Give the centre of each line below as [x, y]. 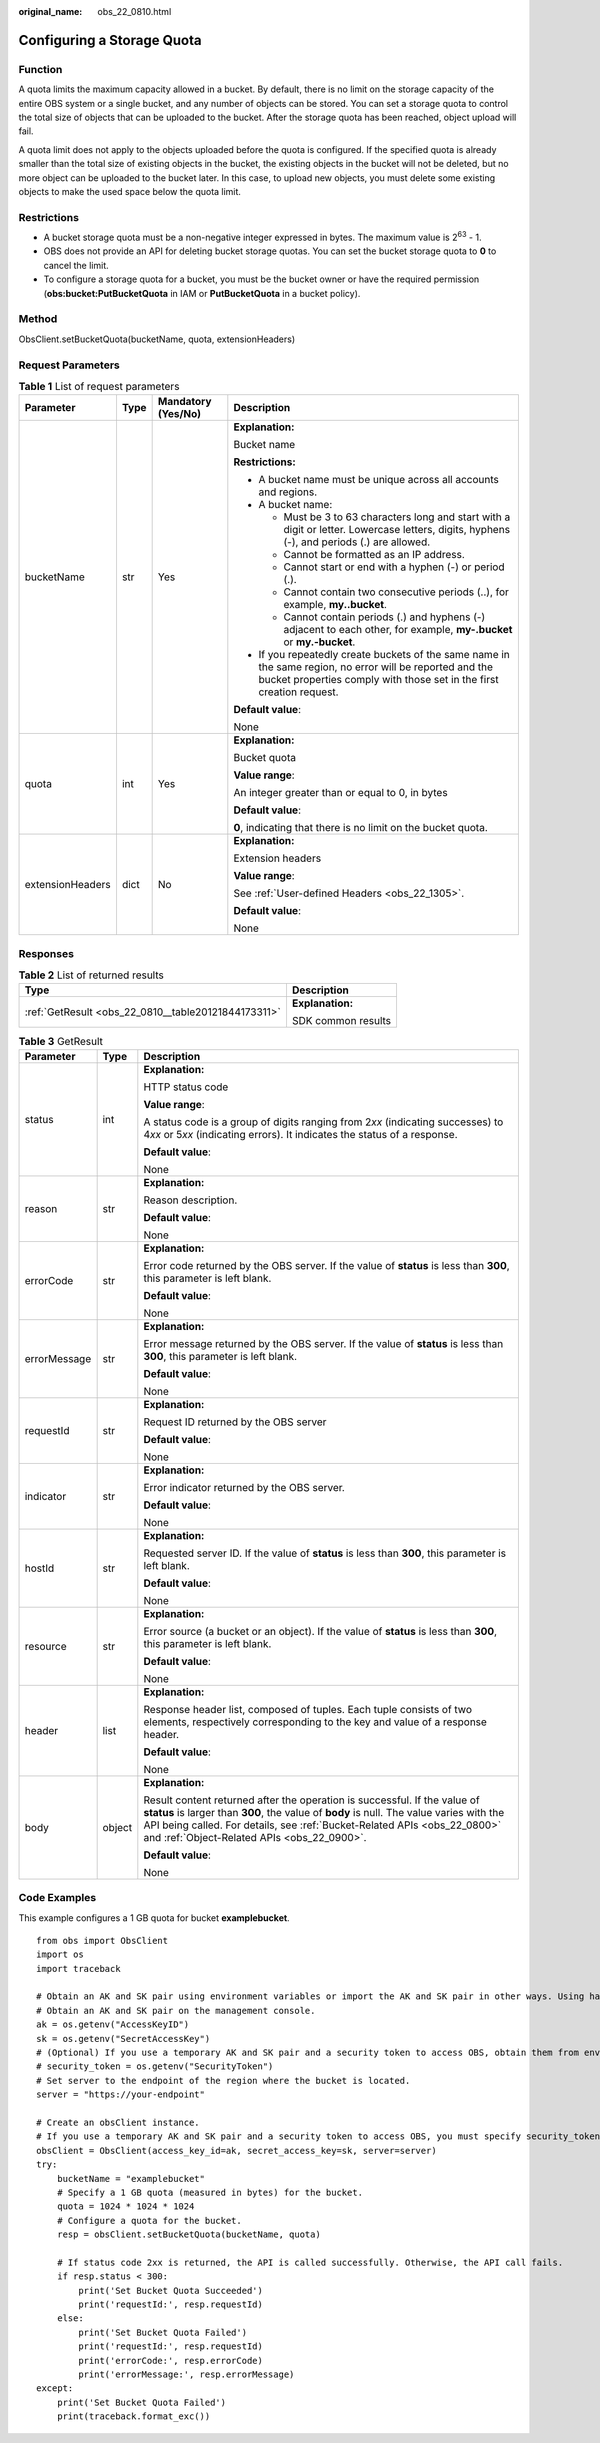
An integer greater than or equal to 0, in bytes [341, 793]
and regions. [288, 492]
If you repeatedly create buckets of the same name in [384, 655]
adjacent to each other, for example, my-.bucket [398, 630]
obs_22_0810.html [134, 11]
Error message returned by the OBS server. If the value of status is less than [323, 1343]
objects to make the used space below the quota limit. [130, 191]
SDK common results [341, 1021]
